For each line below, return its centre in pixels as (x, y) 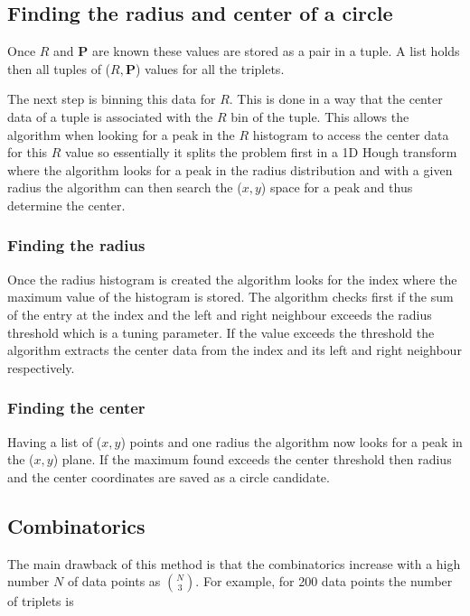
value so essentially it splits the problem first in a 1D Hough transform (261, 152)
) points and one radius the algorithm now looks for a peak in (291, 441)
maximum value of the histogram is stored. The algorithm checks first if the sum (230, 297)
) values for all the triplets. (210, 68)
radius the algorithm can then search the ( (125, 187)
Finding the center (76, 408)
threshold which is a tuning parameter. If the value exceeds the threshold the (221, 332)
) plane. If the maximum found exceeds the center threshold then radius (252, 459)
